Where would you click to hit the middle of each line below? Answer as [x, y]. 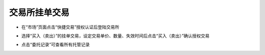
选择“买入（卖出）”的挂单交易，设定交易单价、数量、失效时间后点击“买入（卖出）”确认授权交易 [115, 36]
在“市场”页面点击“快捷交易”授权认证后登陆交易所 [70, 27]
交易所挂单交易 [39, 13]
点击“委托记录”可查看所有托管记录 [56, 45]
